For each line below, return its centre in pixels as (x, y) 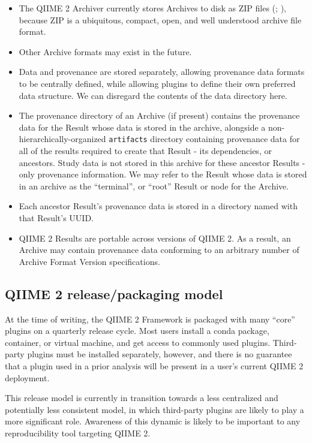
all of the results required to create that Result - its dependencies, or (145, 150)
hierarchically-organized (62, 139)
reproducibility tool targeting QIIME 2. (78, 433)
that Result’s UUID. (56, 217)
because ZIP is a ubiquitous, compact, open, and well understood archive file (160, 19)
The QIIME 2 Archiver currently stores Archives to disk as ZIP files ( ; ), (152, 8)
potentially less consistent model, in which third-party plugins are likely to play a (154, 409)
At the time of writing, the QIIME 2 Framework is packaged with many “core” (150, 319)
